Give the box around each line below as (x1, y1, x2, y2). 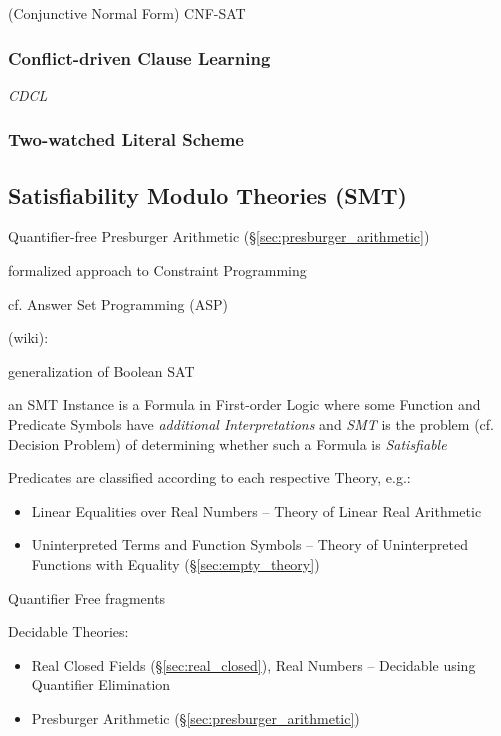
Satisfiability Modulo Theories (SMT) (8, 179, 407, 210)
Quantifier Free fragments (8, 587, 166, 608)
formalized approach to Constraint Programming (8, 260, 307, 281)
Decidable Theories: (8, 621, 129, 642)
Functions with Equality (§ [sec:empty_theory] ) (31, 553, 320, 574)
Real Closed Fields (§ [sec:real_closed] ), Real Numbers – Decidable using (31, 654, 476, 675)
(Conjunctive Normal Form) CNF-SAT (8, 3, 246, 23)
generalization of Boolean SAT (8, 360, 195, 381)
